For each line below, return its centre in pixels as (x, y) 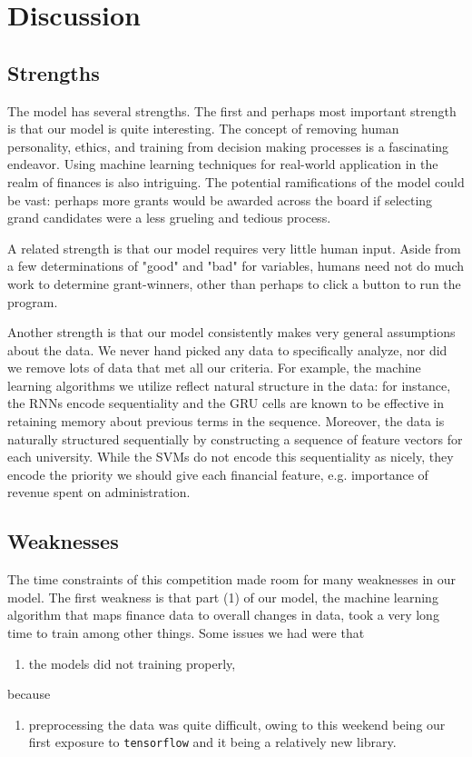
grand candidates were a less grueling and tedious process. (169, 218)
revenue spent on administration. (99, 492)
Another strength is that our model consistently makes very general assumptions (231, 332)
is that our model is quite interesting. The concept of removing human (203, 129)
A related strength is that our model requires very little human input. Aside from (234, 248)
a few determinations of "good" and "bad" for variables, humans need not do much (236, 266)
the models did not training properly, (132, 663)
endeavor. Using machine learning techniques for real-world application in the (223, 164)
